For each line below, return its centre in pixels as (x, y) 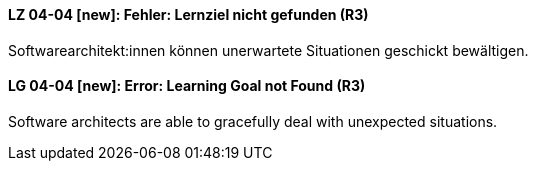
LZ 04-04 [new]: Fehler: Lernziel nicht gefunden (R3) (188, 14)
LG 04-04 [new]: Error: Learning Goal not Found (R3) (187, 86)
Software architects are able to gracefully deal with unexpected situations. (253, 121)
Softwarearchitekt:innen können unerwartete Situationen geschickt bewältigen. (268, 50)
